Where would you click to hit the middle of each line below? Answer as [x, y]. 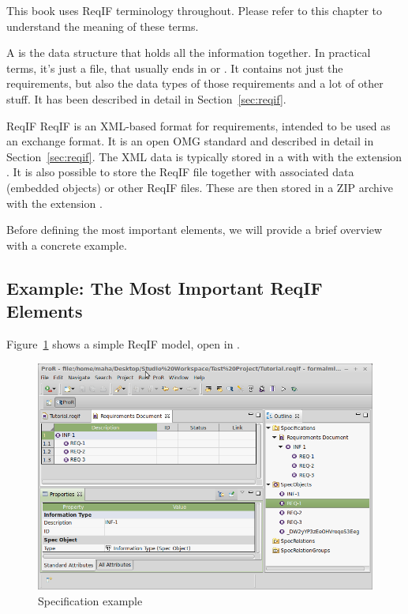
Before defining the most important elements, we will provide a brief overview [195, 230]
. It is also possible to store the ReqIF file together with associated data [180, 172]
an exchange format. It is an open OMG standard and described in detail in [190, 141]
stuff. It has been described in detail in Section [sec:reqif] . [146, 98]
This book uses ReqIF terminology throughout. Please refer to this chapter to [194, 10]
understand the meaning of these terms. [103, 26]
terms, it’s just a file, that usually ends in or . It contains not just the [175, 68]
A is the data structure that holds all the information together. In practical [189, 53]
